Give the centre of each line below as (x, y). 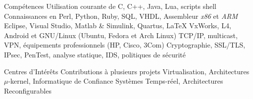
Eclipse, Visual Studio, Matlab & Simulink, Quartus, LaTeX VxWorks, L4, (118, 25)
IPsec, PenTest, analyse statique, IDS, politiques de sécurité (95, 54)
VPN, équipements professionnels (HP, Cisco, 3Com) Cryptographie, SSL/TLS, (125, 45)
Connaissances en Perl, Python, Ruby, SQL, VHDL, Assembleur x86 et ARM (121, 16)
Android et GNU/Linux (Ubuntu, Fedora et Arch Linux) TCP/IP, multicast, (121, 35)
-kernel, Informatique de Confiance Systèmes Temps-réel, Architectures (116, 81)
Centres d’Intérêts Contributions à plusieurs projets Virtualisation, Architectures (127, 71)
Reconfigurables (28, 90)
